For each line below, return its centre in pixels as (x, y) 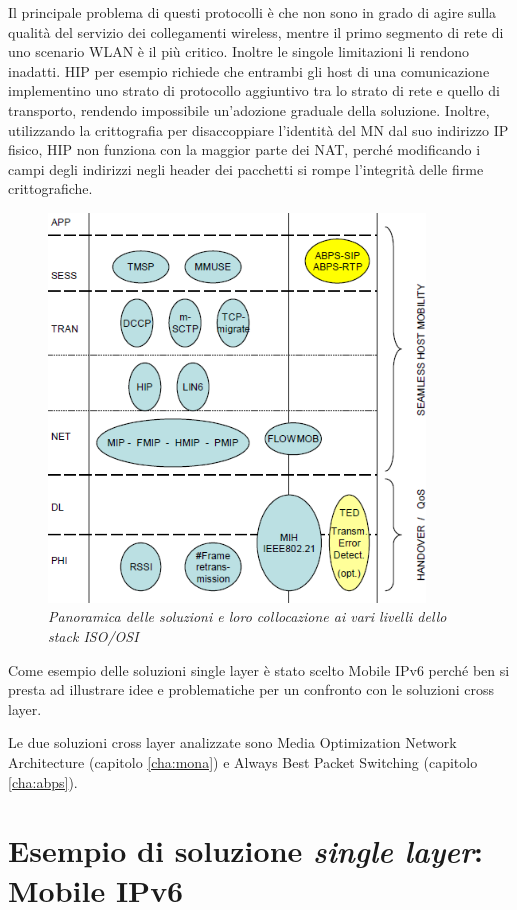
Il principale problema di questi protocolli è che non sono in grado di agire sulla (252, 12)
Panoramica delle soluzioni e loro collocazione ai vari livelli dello (247, 616)
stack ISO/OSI (93, 635)
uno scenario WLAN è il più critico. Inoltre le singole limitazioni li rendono (238, 51)
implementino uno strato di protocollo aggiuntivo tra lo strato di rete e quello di (254, 90)
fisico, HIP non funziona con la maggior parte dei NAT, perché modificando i (244, 149)
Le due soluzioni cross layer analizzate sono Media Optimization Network (232, 742)
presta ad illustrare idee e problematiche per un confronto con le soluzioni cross (251, 689)
